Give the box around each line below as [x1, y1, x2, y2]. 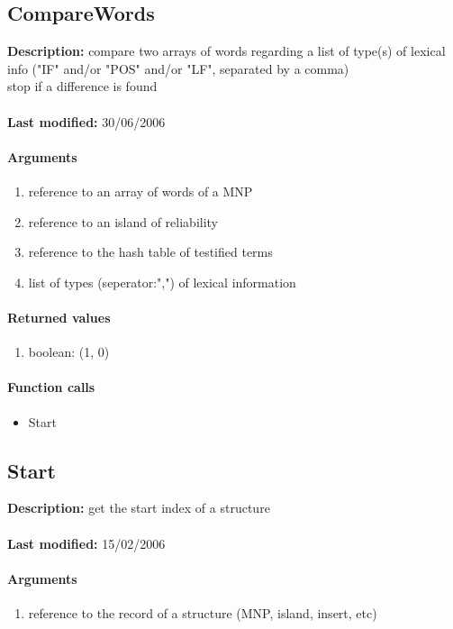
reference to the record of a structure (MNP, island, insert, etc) [28, 603, 377, 622]
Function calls [7, 378, 95, 397]
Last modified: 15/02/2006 [7, 533, 166, 552]
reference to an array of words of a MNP [28, 181, 253, 200]
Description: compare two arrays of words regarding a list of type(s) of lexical [7, 41, 446, 60]
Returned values [7, 307, 111, 326]
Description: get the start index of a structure [7, 498, 270, 517]
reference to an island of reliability [28, 212, 219, 231]
